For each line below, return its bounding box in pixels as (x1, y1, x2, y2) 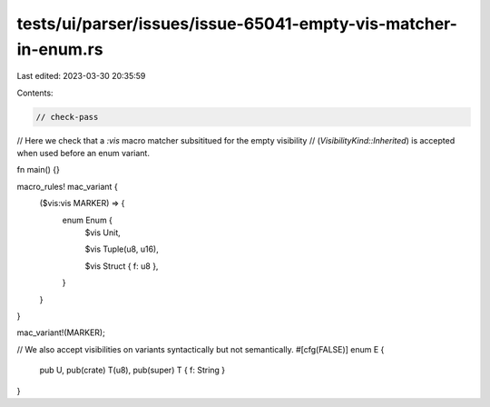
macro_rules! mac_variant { (16, 181, 118, 192)
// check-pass (35, 112, 99, 122)
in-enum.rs (16, 39, 103, 59)
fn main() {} (16, 164, 61, 175)
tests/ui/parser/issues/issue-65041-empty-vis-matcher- (16, 14, 458, 34)
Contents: (16, 87, 54, 98)
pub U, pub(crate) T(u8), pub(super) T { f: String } (39, 364, 226, 376)
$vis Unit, (84, 227, 122, 238)
